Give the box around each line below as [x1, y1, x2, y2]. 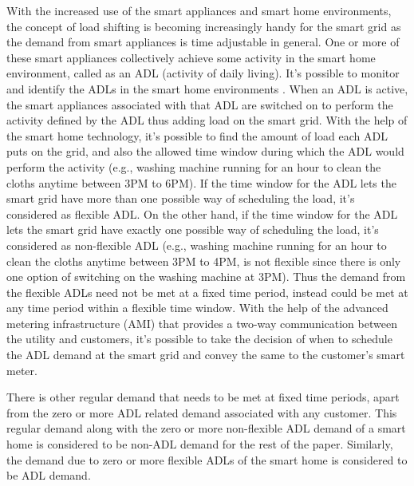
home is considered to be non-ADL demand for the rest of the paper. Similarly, [6, 436, 393, 452]
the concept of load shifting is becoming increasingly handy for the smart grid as [6, 18, 401, 34]
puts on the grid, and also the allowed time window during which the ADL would [6, 143, 404, 160]
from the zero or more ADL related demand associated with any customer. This [6, 404, 397, 421]
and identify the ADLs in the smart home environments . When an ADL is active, [6, 80, 408, 97]
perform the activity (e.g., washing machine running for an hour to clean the [6, 158, 381, 175]
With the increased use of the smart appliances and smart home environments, [6, 2, 392, 18]
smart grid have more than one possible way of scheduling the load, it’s [6, 190, 355, 207]
